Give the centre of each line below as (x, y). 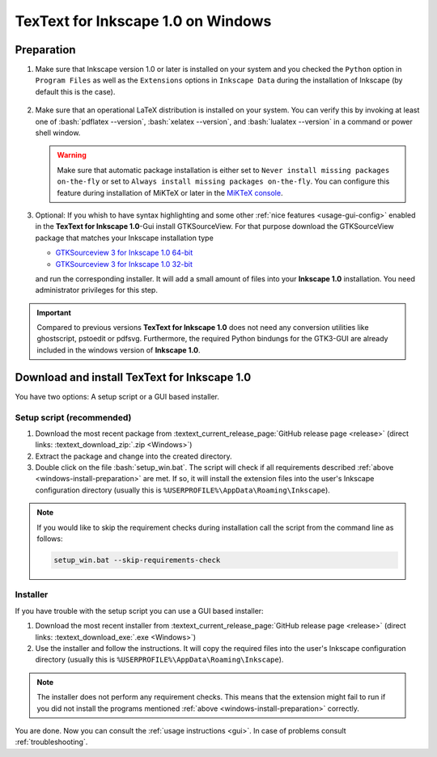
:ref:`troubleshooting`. (51, 742)
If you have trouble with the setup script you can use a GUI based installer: (139, 611)
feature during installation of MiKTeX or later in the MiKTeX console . (170, 192)
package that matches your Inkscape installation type (124, 238)
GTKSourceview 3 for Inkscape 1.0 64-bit (124, 253)
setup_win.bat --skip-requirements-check (137, 560)
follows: (50, 539)
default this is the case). (75, 91)
